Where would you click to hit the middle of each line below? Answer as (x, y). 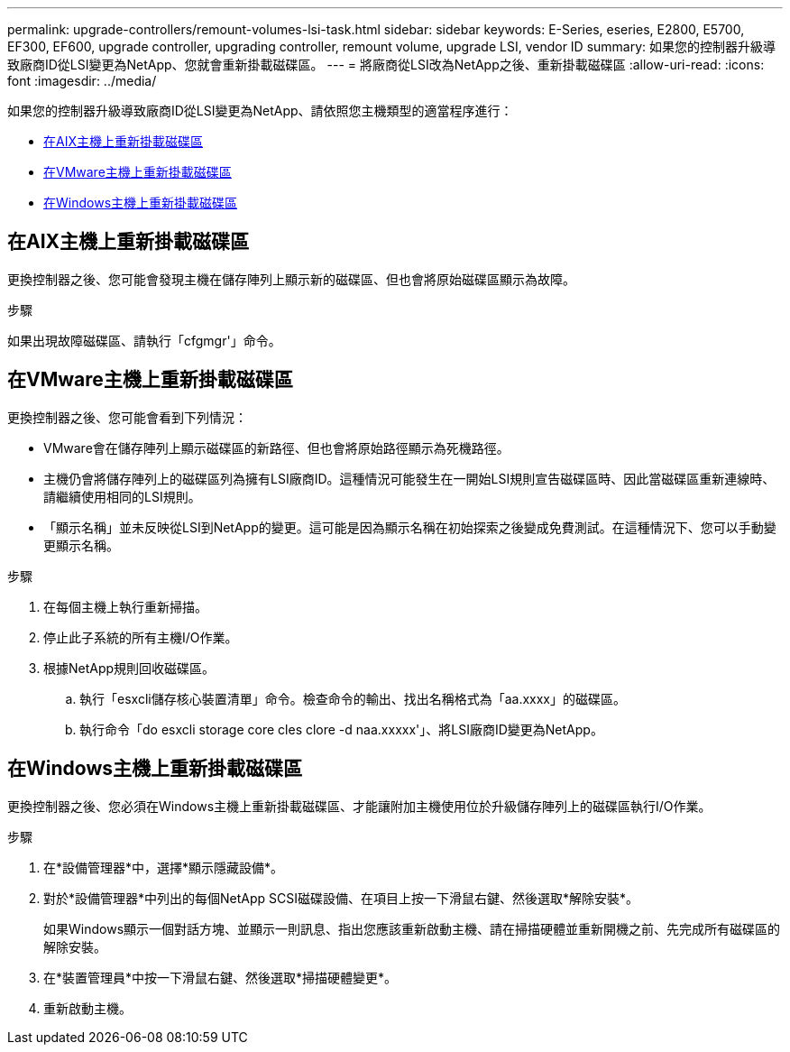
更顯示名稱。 (81, 545)
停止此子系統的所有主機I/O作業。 (141, 637)
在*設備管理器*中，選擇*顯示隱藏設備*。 (164, 867)
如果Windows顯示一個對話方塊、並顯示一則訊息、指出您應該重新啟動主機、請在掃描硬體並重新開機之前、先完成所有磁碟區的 (412, 928)
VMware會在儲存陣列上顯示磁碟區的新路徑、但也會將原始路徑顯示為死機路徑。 (276, 448)
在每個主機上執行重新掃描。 (125, 606)
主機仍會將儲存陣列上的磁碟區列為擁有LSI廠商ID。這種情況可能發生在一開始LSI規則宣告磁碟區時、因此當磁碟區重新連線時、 (409, 478)
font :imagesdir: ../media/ (82, 81)
